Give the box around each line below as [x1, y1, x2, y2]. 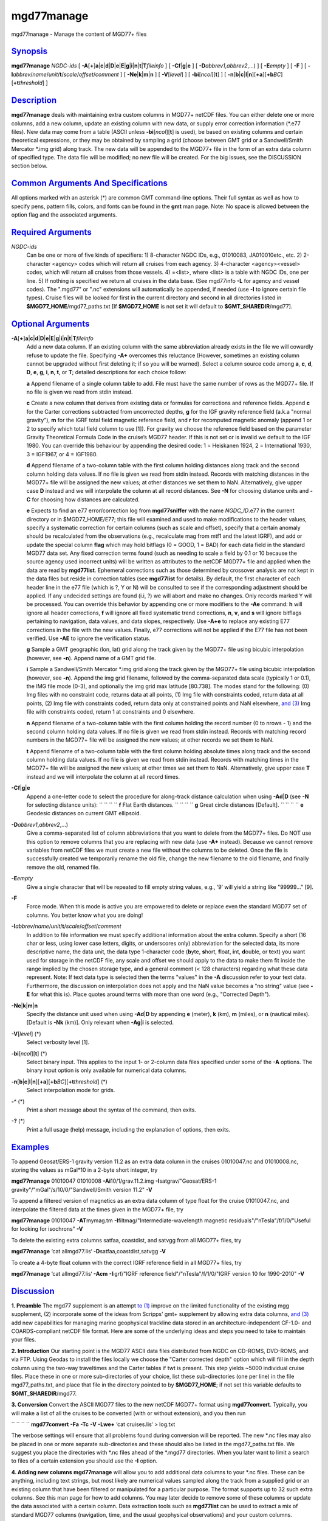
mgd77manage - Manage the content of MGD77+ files [11, 30, 147, 38]
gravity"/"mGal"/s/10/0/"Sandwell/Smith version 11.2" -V [11, 1186, 153, 1193]
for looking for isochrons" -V [11, 1225, 83, 1233]
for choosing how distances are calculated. [32, 496, 140, 503]
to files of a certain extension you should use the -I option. [11, 1457, 158, 1464]
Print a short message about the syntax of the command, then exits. [26, 1106, 197, 1113]
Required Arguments [11, 227, 92, 237]
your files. [11, 1336, 36, 1343]
